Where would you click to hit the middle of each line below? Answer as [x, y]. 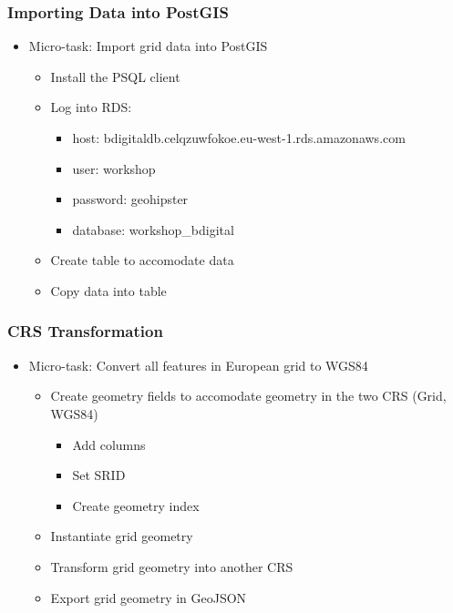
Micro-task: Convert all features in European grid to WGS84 [198, 365]
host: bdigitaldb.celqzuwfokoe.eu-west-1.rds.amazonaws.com [239, 138]
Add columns [109, 444]
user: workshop [114, 168]
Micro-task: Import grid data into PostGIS [148, 46]
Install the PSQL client [115, 76]
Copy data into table [108, 290]
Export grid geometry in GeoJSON [149, 597]
